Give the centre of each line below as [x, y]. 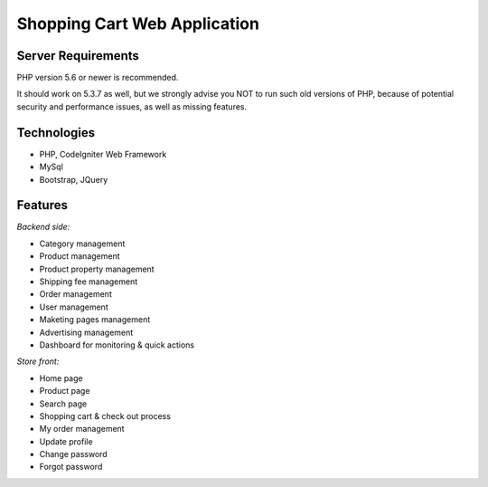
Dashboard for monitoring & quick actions [117, 345]
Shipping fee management [89, 282]
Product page [65, 391]
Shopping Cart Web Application [138, 24]
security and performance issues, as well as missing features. [132, 106]
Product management [80, 256]
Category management [82, 243]
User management [74, 307]
